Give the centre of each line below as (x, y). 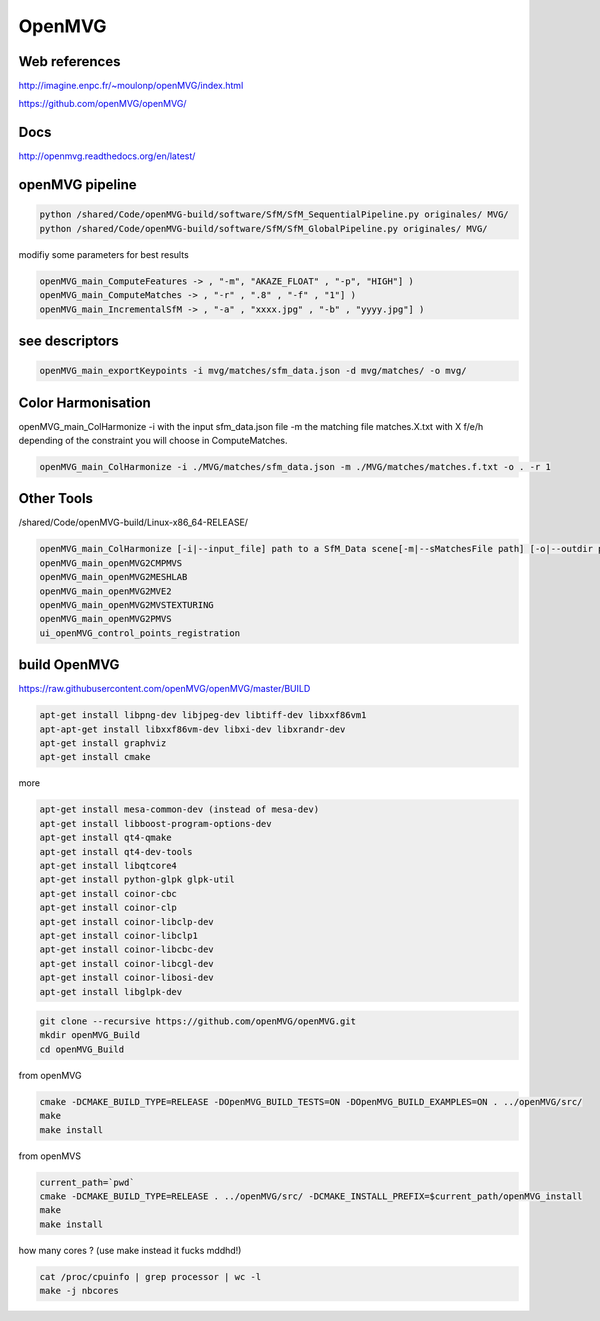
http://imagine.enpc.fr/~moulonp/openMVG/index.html (131, 86)
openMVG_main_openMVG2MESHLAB (113, 577)
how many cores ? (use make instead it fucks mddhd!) (130, 1250)
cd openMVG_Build (82, 1049)
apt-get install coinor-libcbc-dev (126, 949)
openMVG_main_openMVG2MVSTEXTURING (126, 605)
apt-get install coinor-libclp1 (119, 935)
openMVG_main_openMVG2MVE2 (105, 591)
